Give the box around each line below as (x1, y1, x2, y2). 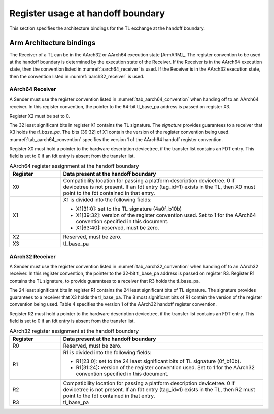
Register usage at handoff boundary (9, 8, 165, 19)
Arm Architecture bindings (9, 39, 96, 47)
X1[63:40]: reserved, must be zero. (76, 224, 159, 231)
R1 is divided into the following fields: (63, 349, 152, 356)
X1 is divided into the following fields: (63, 196, 152, 203)
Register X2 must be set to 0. (9, 113, 71, 119)
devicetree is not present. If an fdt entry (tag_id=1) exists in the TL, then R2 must (63, 386, 255, 393)
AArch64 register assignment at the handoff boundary (9, 163, 139, 170)
